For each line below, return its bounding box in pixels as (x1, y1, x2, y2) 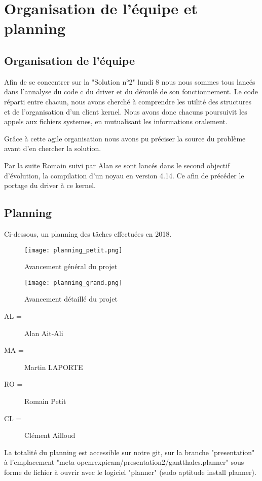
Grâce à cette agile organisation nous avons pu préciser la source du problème (4, 133, 246, 143)
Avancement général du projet (24, 261, 118, 272)
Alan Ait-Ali (24, 327, 63, 338)
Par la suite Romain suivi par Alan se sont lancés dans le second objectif (4, 160, 230, 170)
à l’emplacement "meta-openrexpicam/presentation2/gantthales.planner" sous (4, 457, 244, 467)
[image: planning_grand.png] (24, 279, 123, 286)
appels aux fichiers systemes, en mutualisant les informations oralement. (4, 116, 228, 127)
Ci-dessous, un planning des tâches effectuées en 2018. (4, 228, 172, 239)
